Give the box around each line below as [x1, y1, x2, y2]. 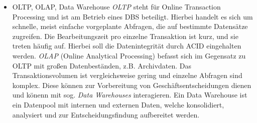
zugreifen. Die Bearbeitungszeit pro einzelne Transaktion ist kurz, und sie [12, 30, 238, 41]
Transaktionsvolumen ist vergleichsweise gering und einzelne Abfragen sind [12, 70, 242, 80]
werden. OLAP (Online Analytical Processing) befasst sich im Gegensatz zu [12, 50, 246, 60]
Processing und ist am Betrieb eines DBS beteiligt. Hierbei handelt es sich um [12, 11, 253, 21]
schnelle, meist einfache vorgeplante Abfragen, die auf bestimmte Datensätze [12, 21, 248, 31]
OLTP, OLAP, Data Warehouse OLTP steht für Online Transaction [12, 1, 221, 11]
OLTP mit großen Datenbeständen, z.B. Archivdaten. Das [12, 60, 192, 70]
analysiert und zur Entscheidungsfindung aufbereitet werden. [12, 109, 200, 119]
